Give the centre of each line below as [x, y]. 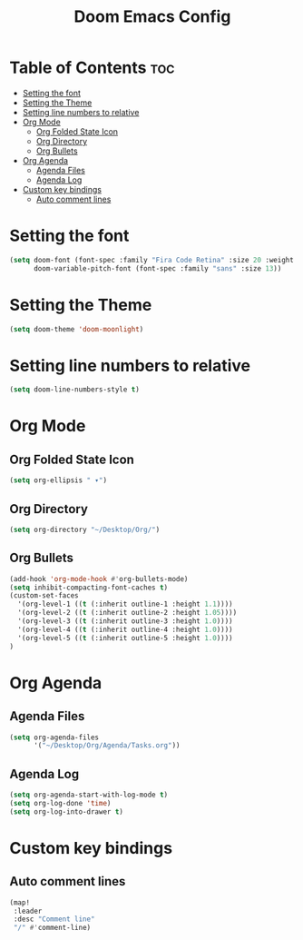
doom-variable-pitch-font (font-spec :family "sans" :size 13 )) [157, 268]
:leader [28, 911]
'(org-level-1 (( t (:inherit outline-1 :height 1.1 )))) [125, 604]
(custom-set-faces [44, 596]
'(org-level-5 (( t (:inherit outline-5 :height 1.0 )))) [125, 638]
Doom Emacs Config [152, 17]
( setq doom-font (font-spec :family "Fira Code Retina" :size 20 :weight [152, 260]
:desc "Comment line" [54, 919]
